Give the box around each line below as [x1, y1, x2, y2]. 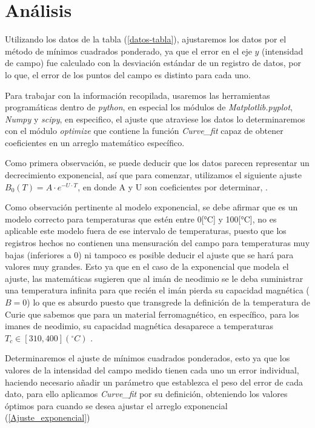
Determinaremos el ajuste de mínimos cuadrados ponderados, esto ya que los [5, 352, 290, 364]
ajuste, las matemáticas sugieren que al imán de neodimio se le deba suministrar [5, 272, 303, 284]
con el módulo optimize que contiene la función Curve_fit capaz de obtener [5, 124, 283, 137]
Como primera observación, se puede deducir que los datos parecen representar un [5, 156, 310, 169]
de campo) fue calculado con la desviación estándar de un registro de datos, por [5, 56, 301, 69]
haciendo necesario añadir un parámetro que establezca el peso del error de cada [5, 375, 303, 388]
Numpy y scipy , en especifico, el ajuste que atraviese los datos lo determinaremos [5, 112, 305, 125]
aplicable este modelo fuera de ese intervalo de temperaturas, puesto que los [5, 224, 287, 237]
